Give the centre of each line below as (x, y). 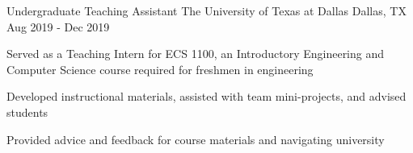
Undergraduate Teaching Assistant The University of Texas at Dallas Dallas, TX (206, 10)
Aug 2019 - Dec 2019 (58, 26)
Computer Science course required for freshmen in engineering (160, 69)
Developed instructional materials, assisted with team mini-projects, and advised (206, 96)
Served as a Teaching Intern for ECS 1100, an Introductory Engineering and (196, 54)
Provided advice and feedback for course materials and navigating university (196, 139)
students (27, 112)
